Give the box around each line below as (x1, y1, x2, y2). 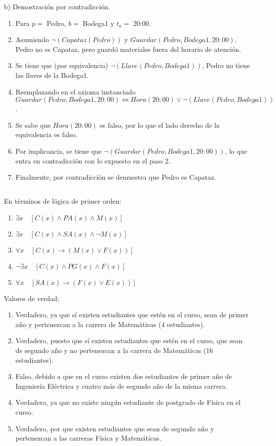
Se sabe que (15, 119, 51, 130)
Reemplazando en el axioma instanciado (15, 86, 136, 96)
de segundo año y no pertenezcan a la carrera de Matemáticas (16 (15, 345, 213, 355)
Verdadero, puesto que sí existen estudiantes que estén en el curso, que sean (15, 335, 243, 346)
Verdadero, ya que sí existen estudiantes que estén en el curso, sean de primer (15, 309, 249, 320)
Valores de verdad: (4, 293, 59, 303)
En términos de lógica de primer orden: (4, 196, 121, 206)
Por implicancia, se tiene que (15, 145, 102, 156)
